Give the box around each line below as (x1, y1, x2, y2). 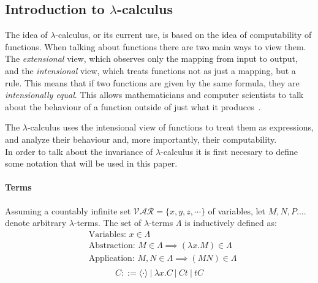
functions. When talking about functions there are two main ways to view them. (5, 40, 306, 53)
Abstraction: (88, 241, 135, 250)
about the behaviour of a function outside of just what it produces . (5, 100, 261, 113)
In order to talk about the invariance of (5, 145, 153, 157)
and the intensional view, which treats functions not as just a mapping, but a (5, 64, 296, 77)
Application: (88, 254, 135, 263)
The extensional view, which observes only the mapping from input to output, (5, 52, 298, 65)
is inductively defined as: (184, 216, 277, 229)
